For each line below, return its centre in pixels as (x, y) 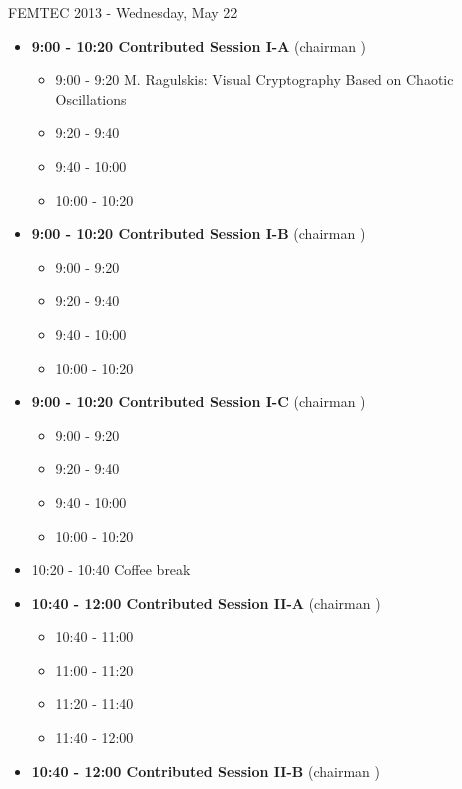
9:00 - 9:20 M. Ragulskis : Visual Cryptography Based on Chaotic (254, 79)
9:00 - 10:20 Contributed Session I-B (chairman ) (198, 233)
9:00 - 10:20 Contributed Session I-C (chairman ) (198, 401)
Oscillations (91, 98)
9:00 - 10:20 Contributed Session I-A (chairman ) (199, 45)
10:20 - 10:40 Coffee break (111, 569)
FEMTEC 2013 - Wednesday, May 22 (123, 12)
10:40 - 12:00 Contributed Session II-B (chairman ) (205, 770)
